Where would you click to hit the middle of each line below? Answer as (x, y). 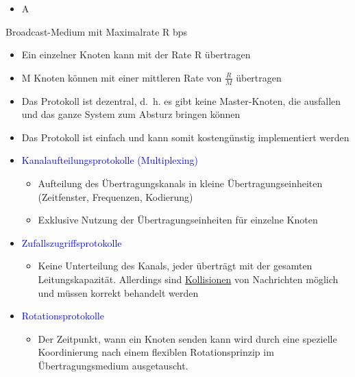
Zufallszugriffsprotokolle (72, 242)
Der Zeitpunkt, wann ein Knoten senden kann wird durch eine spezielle (187, 338)
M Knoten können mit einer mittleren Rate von (122, 77)
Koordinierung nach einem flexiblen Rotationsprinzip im (156, 352)
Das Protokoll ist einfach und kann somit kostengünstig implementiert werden (185, 137)
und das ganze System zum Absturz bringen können (131, 114)
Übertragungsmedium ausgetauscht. (113, 365)
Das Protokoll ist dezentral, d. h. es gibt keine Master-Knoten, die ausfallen (181, 100)
